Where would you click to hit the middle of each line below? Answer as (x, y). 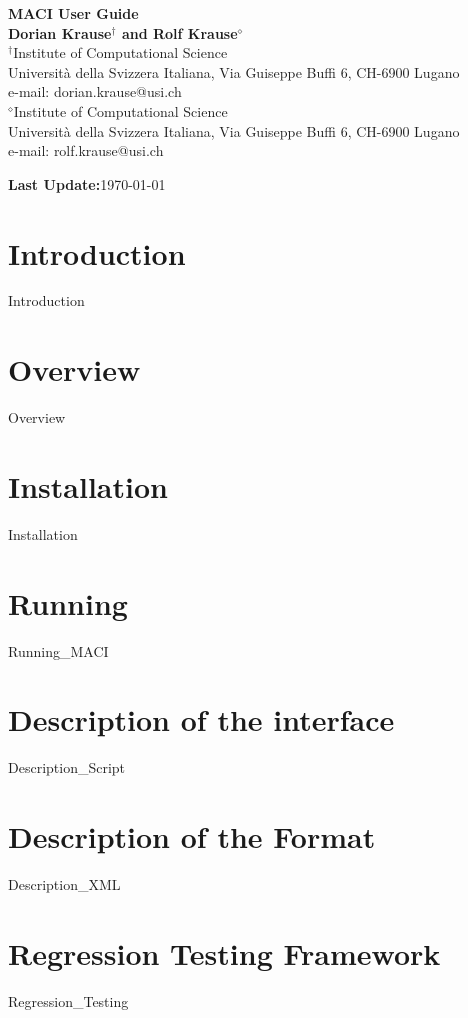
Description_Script (67, 767)
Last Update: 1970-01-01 (87, 183)
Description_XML (64, 884)
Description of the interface (201, 719)
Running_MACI (58, 650)
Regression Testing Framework (224, 952)
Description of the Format (192, 836)
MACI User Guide (73, 13)
